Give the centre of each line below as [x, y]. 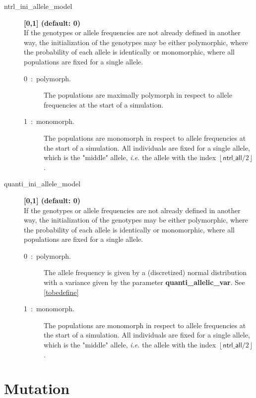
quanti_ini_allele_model [42, 184]
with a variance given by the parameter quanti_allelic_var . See [144, 282]
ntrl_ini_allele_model [38, 6]
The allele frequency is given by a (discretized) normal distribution [145, 272]
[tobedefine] [61, 292]
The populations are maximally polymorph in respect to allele [138, 95]
